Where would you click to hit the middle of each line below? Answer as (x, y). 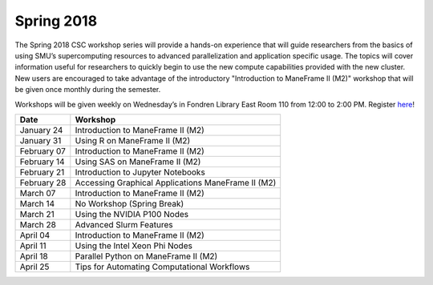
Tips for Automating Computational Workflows (162, 267)
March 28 (38, 224)
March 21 (37, 214)
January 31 (40, 140)
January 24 (41, 130)
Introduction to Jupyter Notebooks (140, 172)
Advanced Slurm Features (124, 224)
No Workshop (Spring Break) (129, 203)
